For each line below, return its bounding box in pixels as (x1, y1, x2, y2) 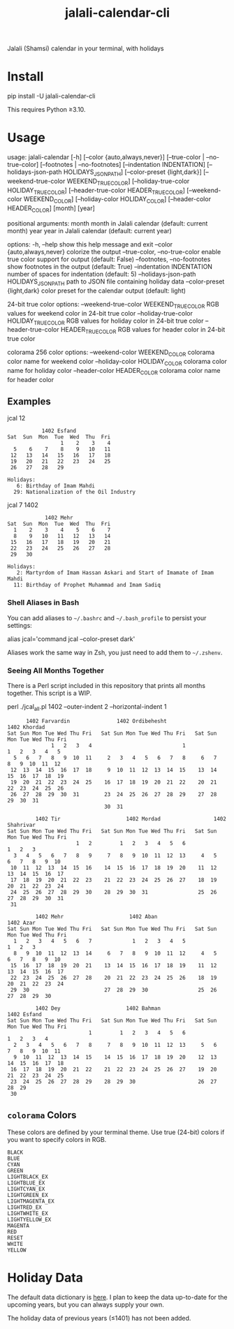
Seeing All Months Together (7, 666, 105, 675)
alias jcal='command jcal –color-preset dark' (7, 634, 136, 643)
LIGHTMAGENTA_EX (7, 1198, 54, 1205)
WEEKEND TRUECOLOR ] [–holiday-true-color (66, 177, 190, 186)
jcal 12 (7, 414, 26, 423)
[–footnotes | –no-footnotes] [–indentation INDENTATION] (40, 161, 206, 169)
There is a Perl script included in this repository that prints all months (7, 682, 206, 690)
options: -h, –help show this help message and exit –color (7, 240, 173, 249)
